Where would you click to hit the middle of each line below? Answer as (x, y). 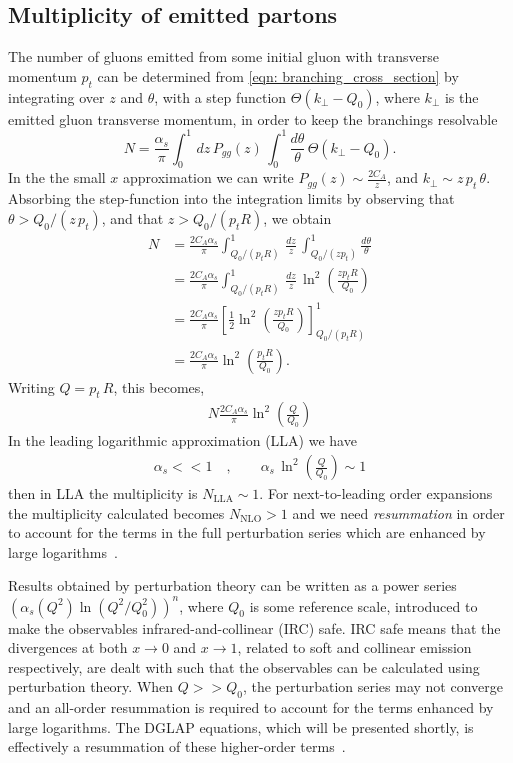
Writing (31, 386)
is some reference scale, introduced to (363, 605)
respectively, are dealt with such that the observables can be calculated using (244, 666)
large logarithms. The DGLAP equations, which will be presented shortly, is (241, 726)
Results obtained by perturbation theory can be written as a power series (232, 585)
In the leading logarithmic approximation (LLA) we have (182, 440)
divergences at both (68, 647)
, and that (132, 217)
